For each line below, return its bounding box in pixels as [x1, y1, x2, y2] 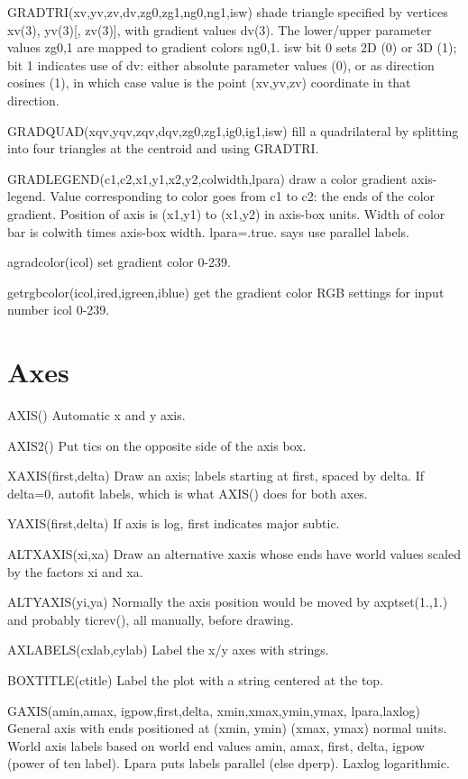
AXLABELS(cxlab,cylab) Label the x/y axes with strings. [7, 640, 329, 659]
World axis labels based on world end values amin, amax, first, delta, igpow [7, 736, 425, 755]
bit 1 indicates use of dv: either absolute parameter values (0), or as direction [7, 55, 435, 74]
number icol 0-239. [7, 300, 110, 319]
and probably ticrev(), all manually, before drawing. [7, 609, 294, 628]
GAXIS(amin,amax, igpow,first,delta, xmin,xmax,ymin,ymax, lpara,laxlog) [7, 701, 421, 719]
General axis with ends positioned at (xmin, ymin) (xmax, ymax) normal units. [7, 719, 447, 738]
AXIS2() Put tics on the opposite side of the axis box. [7, 435, 307, 454]
